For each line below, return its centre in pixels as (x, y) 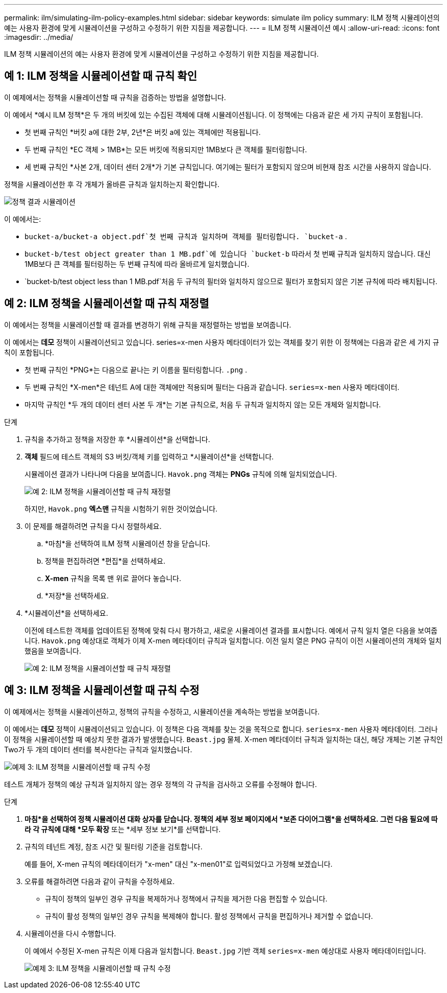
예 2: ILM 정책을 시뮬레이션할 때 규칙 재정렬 (107, 304)
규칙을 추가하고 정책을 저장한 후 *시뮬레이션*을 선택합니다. (117, 439)
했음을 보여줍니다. (53, 651)
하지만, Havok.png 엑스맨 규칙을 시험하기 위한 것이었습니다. (121, 509)
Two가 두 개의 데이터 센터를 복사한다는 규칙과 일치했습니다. (98, 749)
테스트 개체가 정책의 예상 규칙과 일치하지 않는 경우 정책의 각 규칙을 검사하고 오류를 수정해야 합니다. (160, 784)
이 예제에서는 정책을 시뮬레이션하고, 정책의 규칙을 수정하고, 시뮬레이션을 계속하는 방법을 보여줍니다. (162, 711)
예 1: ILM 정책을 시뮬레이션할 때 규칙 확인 (101, 76)
